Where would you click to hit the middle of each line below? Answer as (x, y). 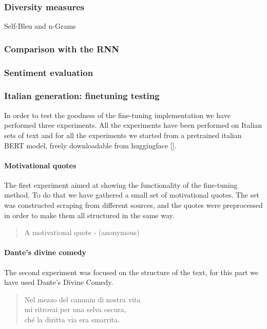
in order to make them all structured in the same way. (89, 215)
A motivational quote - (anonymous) (82, 232)
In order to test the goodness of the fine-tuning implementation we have (117, 115)
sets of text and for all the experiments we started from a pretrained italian (123, 135)
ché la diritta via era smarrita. (72, 320)
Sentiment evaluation (49, 72)
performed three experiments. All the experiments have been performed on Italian (133, 125)
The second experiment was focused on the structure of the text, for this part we (131, 272)
